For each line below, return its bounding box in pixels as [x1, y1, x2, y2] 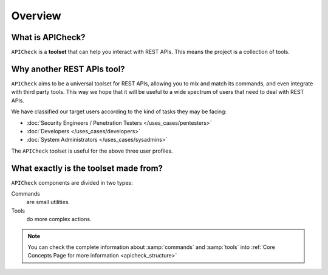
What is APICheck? [11, 32, 86, 42]
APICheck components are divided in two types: [11, 179, 133, 186]
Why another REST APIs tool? [11, 64, 125, 74]
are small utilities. [26, 199, 70, 206]
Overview [11, 9, 61, 22]
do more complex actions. [26, 216, 92, 223]
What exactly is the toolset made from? [11, 163, 163, 173]
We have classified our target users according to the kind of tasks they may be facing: [11, 108, 227, 115]
